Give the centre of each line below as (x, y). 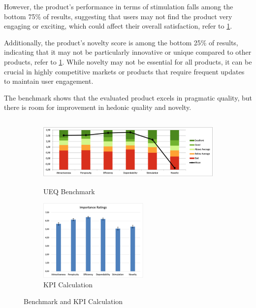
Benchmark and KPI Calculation (73, 301)
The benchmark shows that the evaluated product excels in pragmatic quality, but (128, 97)
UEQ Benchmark (69, 191)
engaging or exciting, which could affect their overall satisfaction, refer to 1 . (118, 26)
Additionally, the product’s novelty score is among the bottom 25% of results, (121, 42)
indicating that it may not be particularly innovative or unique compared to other (128, 52)
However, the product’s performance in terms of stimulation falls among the (119, 6)
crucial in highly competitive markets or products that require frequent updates (124, 71)
